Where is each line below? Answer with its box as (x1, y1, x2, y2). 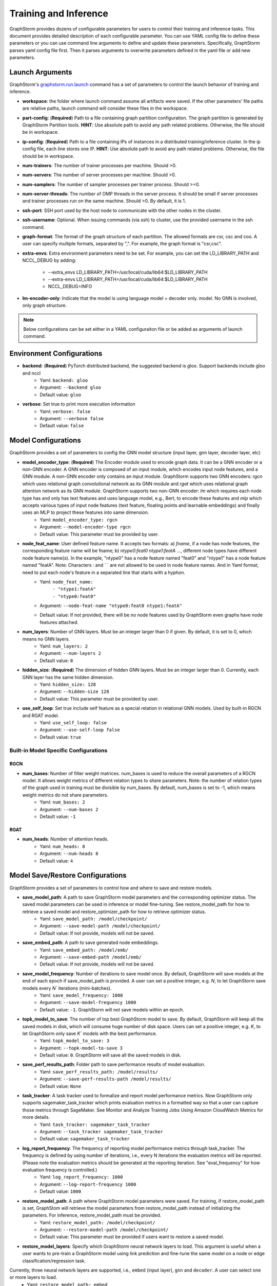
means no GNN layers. (22, 636, 70, 642)
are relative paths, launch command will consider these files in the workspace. (22, 105, 188, 112)
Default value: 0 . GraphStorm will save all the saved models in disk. (39, 1052, 182, 1058)
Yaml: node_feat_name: (39, 579, 93, 585)
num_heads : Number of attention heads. (22, 836, 109, 842)
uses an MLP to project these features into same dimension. (22, 509, 149, 515)
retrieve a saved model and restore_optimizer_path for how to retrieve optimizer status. (22, 908, 206, 915)
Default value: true (39, 734, 82, 740)
